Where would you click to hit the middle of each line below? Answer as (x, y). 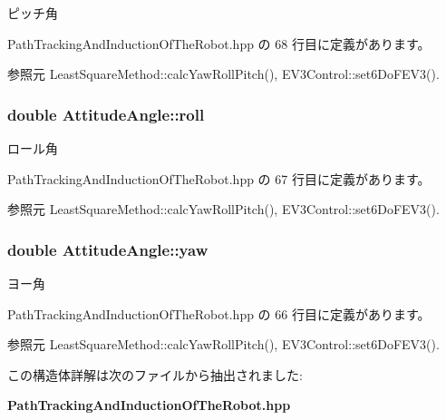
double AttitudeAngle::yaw (108, 249)
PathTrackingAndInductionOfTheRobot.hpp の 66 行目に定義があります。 (219, 313)
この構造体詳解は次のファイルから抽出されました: (155, 374)
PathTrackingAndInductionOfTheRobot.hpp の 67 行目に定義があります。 (219, 178)
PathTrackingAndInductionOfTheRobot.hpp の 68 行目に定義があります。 (219, 43)
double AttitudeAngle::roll (106, 114)
